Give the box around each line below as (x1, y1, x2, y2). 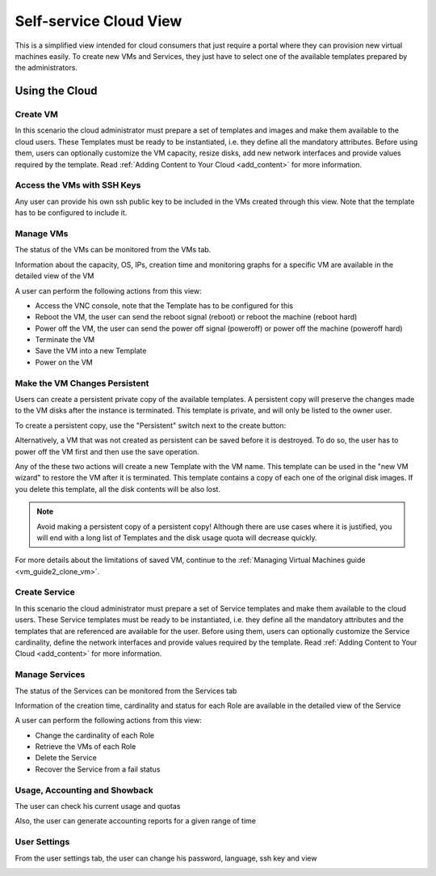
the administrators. (15, 63, 78, 73)
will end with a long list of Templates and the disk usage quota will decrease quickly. (36, 532, 317, 542)
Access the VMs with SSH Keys (15, 180, 141, 191)
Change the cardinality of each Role (35, 730, 155, 740)
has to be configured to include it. (15, 208, 128, 218)
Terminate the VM (35, 335, 95, 345)
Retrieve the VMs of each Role (35, 742, 136, 751)
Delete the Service (35, 753, 97, 763)
